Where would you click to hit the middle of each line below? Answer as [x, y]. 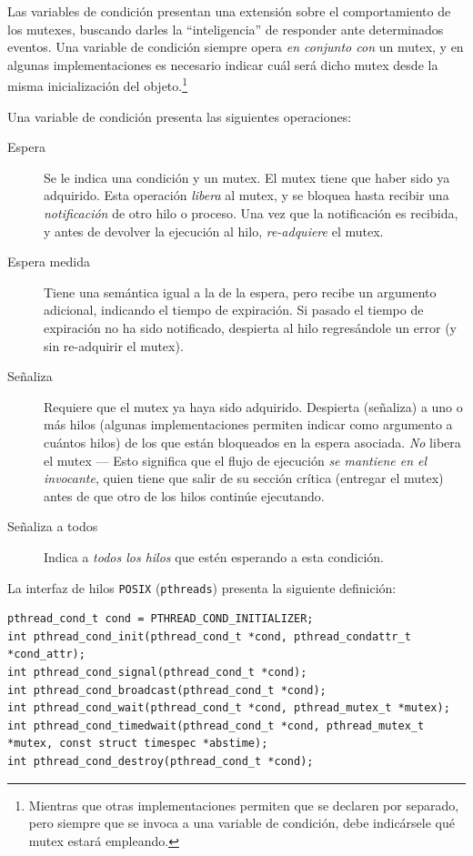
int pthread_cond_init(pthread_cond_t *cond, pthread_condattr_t [209, 636]
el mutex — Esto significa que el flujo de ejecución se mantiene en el [236, 460]
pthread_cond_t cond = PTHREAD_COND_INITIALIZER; [161, 619]
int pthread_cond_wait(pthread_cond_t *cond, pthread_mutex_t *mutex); [229, 708]
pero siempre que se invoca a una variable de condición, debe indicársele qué [242, 823]
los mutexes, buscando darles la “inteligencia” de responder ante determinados [226, 29]
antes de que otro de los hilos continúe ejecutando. [184, 495]
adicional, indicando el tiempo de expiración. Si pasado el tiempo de [234, 310]
